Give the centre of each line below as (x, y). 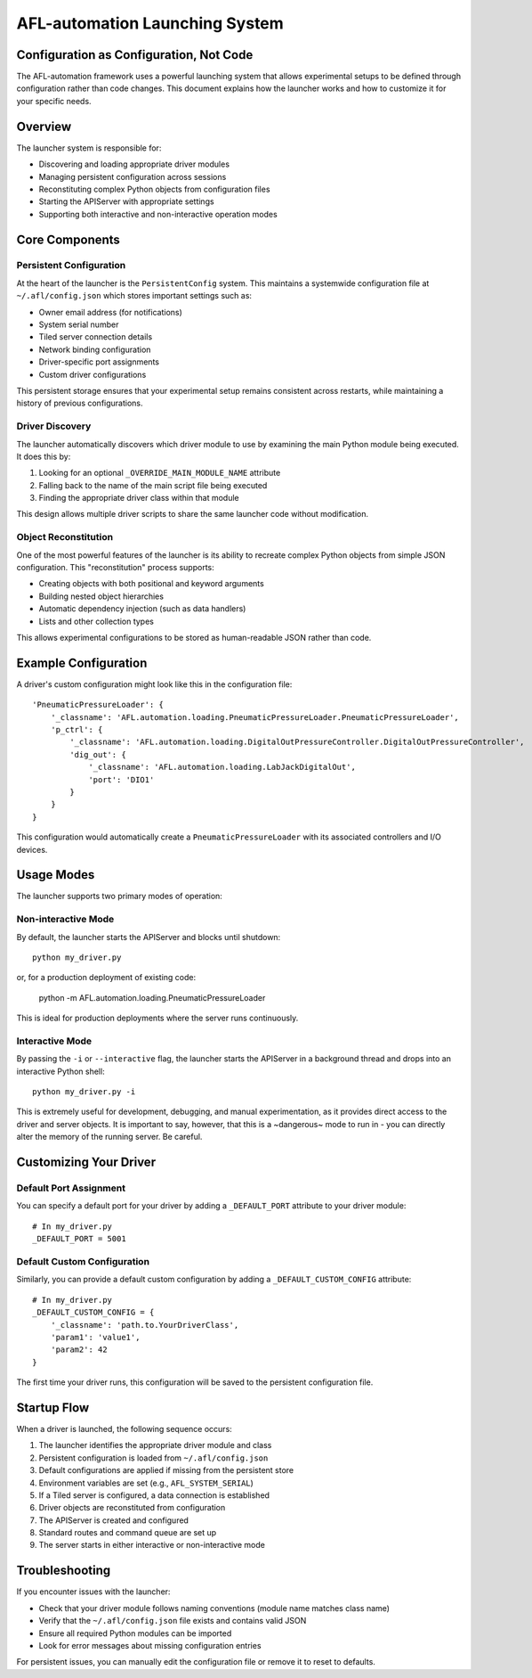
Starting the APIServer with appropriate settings (126, 201)
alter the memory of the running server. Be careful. (109, 1137)
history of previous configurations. (80, 403)
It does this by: (44, 456)
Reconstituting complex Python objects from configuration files (154, 189)
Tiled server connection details (96, 337)
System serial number (79, 324)
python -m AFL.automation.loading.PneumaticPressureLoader (152, 997)
